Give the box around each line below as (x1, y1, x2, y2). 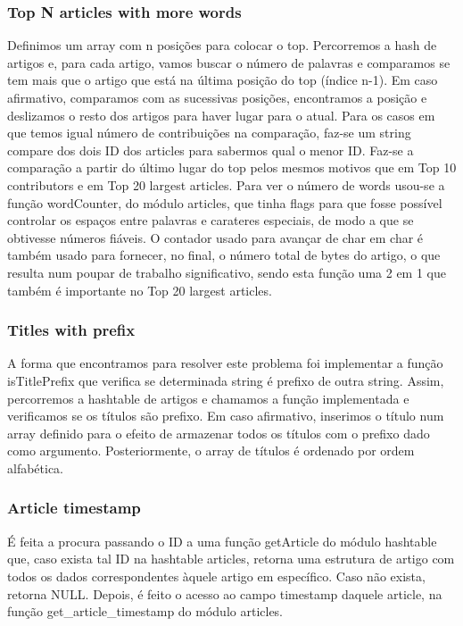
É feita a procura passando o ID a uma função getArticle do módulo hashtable (7, 531, 437, 550)
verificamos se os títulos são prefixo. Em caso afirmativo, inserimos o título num (7, 406, 444, 425)
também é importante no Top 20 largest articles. (7, 280, 272, 299)
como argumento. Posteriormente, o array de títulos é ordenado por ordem (7, 441, 415, 460)
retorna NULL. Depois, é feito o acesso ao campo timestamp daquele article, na (7, 584, 442, 603)
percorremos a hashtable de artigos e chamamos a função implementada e (7, 388, 409, 407)
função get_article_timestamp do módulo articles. (7, 602, 284, 621)
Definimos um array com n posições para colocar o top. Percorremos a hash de (7, 36, 437, 54)
